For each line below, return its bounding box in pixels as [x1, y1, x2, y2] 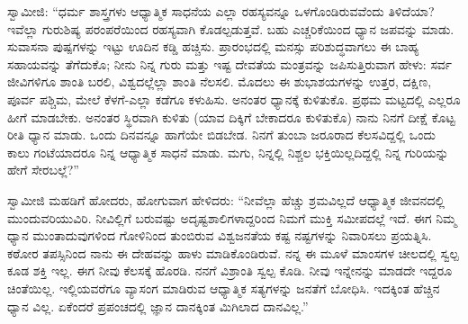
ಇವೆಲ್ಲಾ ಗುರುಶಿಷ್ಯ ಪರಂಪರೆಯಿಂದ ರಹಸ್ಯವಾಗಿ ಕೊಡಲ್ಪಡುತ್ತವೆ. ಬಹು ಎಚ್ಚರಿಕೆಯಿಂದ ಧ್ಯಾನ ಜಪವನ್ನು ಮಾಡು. [7, 19, 454, 38]
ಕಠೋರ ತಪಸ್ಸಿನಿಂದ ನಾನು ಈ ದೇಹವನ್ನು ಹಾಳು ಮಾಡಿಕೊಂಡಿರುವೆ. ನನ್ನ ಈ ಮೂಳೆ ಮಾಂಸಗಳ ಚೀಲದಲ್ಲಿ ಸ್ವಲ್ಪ [7, 243, 459, 262]
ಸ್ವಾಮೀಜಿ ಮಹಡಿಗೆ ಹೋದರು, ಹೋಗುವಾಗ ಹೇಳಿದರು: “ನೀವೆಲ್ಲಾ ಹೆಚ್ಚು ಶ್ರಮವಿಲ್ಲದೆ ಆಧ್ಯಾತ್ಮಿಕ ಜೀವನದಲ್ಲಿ [7, 190, 445, 209]
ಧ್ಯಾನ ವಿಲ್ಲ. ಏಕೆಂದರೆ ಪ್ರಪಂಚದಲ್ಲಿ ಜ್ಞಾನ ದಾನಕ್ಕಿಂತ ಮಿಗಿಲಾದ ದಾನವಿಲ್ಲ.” [7, 296, 309, 315]
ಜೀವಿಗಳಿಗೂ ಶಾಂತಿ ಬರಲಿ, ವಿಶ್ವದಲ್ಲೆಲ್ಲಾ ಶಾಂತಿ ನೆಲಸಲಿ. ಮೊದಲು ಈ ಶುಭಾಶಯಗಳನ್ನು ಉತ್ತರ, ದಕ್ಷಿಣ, [7, 72, 432, 91]
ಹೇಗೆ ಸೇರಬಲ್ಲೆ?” [7, 160, 79, 179]
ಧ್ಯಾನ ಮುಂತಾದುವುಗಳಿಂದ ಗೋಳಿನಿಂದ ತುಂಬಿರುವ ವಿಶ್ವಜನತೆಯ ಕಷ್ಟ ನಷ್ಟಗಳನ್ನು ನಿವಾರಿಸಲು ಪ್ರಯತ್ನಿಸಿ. [7, 226, 432, 245]
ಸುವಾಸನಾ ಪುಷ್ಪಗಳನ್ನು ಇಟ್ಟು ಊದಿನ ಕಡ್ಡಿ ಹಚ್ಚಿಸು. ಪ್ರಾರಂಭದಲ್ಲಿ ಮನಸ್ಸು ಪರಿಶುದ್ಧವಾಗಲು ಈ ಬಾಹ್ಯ [7, 37, 419, 56]
